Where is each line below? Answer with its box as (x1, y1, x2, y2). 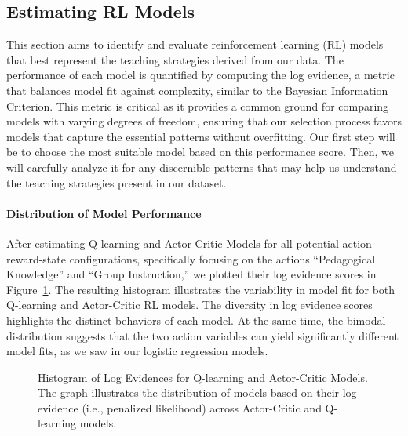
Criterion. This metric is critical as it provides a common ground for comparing (6, 97, 389, 114)
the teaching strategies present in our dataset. (6, 174, 227, 191)
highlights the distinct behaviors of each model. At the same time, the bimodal (6, 311, 386, 328)
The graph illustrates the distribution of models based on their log (38, 384, 357, 401)
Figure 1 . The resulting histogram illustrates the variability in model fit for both (6, 281, 395, 297)
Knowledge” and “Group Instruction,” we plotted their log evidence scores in (6, 266, 377, 282)
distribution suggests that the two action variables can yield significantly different (6, 327, 399, 343)
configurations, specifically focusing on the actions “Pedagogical (69, 250, 376, 267)
